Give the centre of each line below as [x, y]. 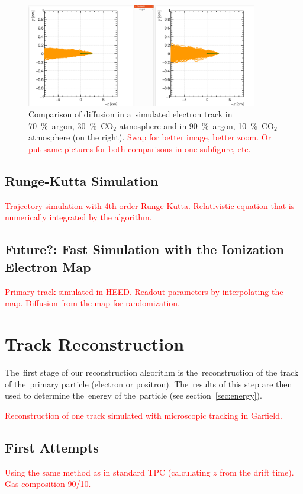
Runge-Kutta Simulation [82, 181]
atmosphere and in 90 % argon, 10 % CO [196, 125]
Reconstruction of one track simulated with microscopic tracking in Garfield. [144, 415]
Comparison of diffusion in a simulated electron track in [130, 114]
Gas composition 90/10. [48, 484]
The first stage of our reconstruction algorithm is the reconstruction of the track [152, 372]
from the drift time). [257, 472]
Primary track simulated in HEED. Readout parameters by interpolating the [144, 291]
